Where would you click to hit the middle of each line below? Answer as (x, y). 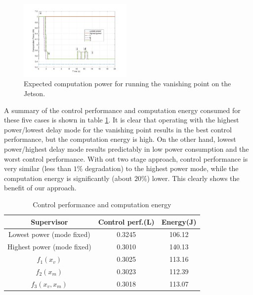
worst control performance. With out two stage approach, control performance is (126, 158)
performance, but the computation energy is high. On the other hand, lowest (120, 139)
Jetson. (35, 93)
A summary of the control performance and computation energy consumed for (122, 110)
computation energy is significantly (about (68, 178)
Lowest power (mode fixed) (49, 234)
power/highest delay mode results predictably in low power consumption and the (126, 148)
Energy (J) (179, 221)
